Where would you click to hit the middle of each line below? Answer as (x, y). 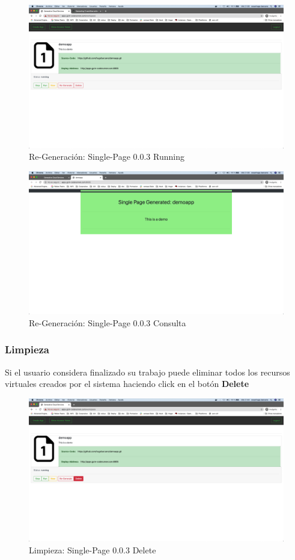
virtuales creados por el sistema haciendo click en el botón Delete (127, 384)
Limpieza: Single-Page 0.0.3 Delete (93, 549)
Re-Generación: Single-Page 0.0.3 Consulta (108, 322)
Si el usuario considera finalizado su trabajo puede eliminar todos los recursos (147, 372)
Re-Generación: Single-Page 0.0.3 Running (107, 157)
